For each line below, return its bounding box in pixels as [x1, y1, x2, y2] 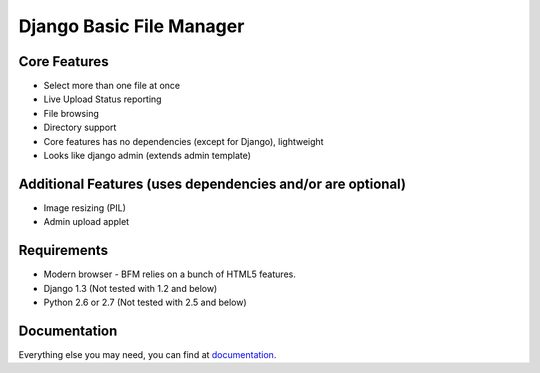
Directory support [43, 121, 117, 134]
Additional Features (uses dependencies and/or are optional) [18, 175, 407, 192]
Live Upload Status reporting [43, 93, 162, 105]
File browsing [43, 107, 99, 119]
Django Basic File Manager [18, 15, 245, 37]
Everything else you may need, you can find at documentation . [18, 348, 277, 360]
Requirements [18, 242, 109, 259]
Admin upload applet [43, 216, 130, 228]
